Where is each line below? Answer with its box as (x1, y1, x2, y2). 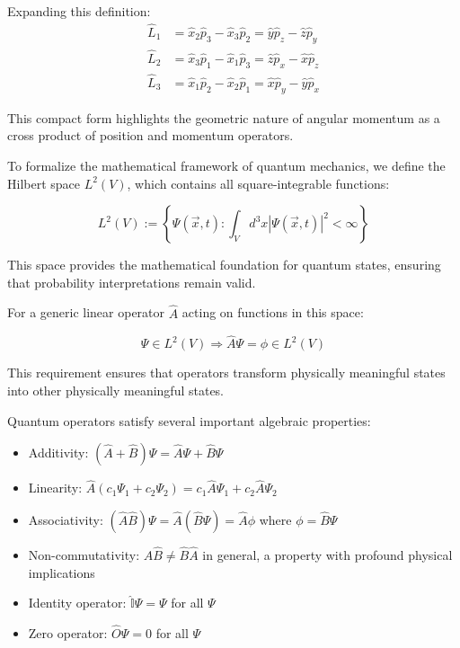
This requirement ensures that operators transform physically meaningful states (7, 363, 446, 382)
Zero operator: (28, 624, 108, 643)
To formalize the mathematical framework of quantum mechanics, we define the (7, 155, 446, 174)
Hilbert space (7, 173, 81, 192)
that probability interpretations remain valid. (7, 272, 256, 291)
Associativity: (28, 510, 103, 528)
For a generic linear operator (7, 303, 165, 322)
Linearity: (28, 478, 83, 497)
